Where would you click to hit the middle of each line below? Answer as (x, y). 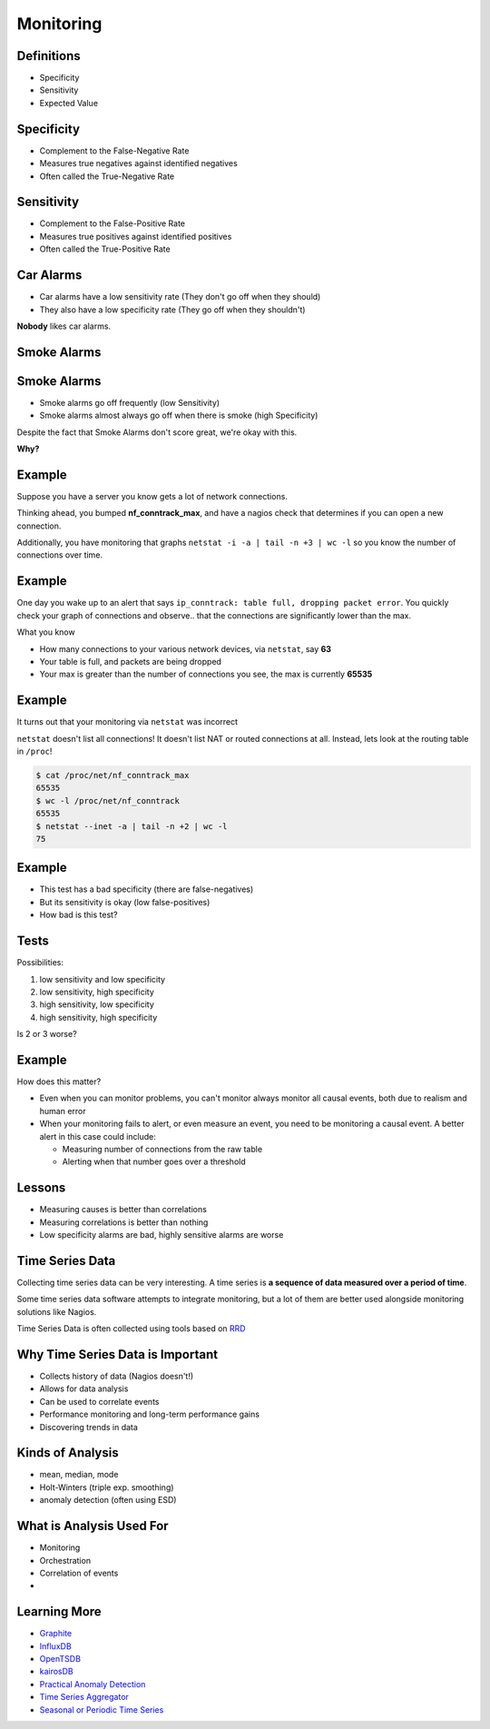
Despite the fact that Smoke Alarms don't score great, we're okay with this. (157, 432)
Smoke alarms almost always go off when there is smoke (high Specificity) (179, 415)
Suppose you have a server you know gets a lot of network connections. (152, 496)
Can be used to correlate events (99, 1401)
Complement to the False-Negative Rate (114, 151)
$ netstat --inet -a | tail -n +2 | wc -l (132, 826)
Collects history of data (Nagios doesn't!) (117, 1377)
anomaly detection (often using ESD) (108, 1500)
